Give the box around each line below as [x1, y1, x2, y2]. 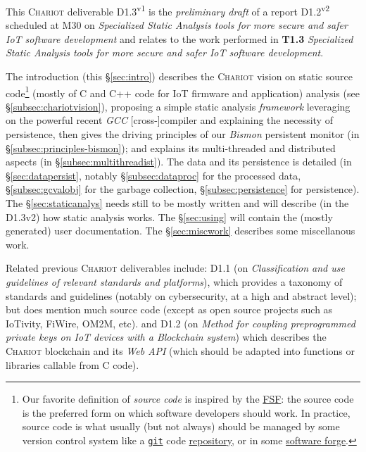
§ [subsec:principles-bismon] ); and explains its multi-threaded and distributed [6, 140, 336, 155]
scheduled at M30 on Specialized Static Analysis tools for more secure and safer [6, 18, 348, 32]
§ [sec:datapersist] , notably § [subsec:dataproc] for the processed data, [6, 168, 301, 182]
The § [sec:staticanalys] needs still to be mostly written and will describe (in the [6, 196, 349, 211]
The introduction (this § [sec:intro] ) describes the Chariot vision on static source [6, 69, 353, 84]
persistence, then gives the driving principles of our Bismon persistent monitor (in [6, 127, 360, 142]
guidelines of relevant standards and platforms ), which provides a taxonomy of [6, 275, 343, 289]
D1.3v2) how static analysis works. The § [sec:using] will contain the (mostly [6, 209, 333, 224]
